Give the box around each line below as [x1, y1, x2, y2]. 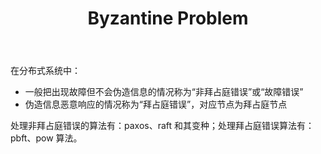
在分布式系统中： [10, 65, 81, 77]
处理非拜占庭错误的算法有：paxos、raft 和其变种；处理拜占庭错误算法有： [10, 120, 315, 132]
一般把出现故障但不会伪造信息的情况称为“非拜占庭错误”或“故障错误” [24, 86, 304, 98]
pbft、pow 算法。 [10, 132, 83, 144]
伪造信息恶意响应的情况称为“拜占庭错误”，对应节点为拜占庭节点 [24, 98, 288, 111]
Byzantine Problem [87, 7, 249, 30]
